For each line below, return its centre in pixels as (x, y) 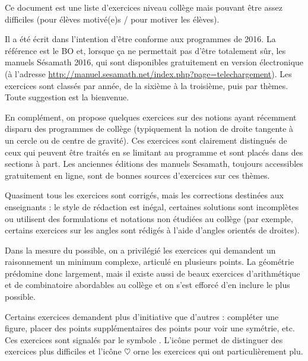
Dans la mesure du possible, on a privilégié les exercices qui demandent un (140, 250)
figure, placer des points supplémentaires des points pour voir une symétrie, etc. (150, 328)
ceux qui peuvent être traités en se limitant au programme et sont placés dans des (154, 152)
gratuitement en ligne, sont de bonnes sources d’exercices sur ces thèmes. (137, 175)
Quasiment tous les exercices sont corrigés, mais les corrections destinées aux (144, 195)
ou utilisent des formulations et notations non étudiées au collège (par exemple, (149, 218)
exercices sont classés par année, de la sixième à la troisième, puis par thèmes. (147, 85)
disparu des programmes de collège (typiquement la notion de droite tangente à (149, 129)
